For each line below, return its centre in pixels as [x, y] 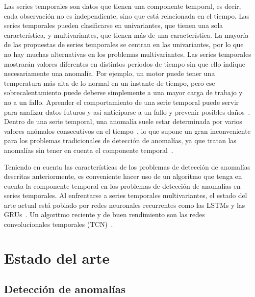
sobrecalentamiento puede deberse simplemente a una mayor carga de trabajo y [123, 92]
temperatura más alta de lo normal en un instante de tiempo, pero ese [110, 83]
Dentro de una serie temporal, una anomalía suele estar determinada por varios [123, 121]
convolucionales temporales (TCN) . [59, 224]
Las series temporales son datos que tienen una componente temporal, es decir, [123, 6]
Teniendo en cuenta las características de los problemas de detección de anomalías [127, 166]
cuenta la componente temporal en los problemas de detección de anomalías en [122, 186]
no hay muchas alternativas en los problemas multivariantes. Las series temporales [127, 54]
